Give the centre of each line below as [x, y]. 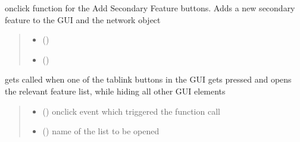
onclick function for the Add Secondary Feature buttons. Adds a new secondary [150, 8]
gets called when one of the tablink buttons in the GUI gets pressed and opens [148, 79]
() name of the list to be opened [101, 131]
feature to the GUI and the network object [83, 19]
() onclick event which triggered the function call [131, 111]
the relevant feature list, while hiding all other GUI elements [115, 91]
